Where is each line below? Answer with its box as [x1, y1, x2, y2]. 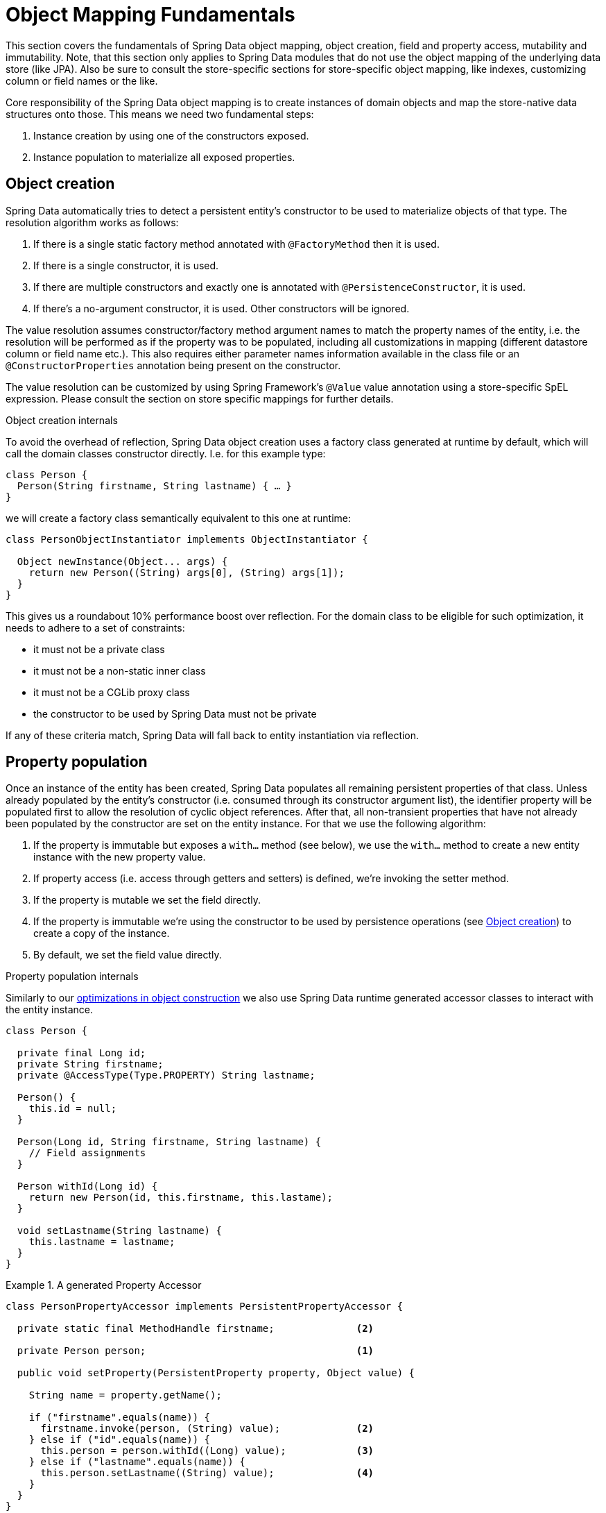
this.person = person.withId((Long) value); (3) [40, 1445, 374, 1457]
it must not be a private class [33, 643, 165, 655]
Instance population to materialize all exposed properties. [33, 151, 295, 163]
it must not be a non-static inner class [33, 664, 206, 677]
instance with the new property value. [33, 851, 206, 863]
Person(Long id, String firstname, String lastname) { [17, 1136, 322, 1148]
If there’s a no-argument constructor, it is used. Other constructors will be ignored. [33, 302, 410, 314]
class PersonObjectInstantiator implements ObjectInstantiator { [6, 533, 368, 545]
